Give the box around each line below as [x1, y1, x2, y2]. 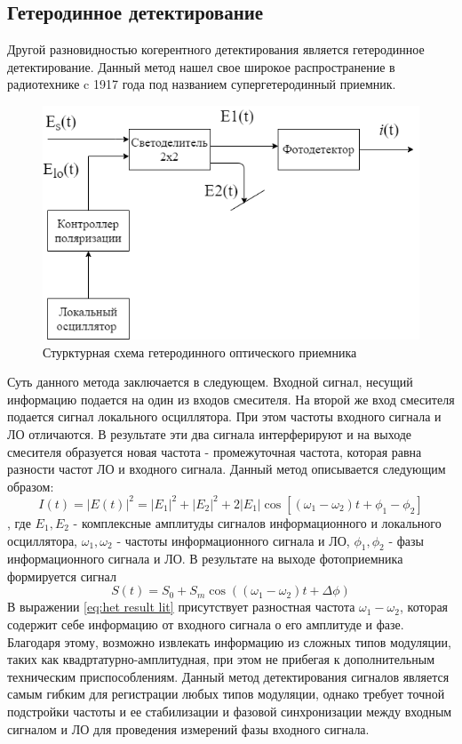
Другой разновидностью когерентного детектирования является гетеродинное [7, 40, 425, 59]
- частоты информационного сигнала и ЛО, [116, 531, 350, 549]
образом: [7, 476, 54, 495]
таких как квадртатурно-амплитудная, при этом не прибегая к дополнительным [7, 650, 434, 668]
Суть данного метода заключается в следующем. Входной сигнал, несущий [7, 372, 413, 391]
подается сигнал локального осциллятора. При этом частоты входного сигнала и [7, 407, 442, 426]
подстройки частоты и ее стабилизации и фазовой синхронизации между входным [7, 702, 452, 721]
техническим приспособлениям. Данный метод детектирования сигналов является [7, 667, 450, 685]
